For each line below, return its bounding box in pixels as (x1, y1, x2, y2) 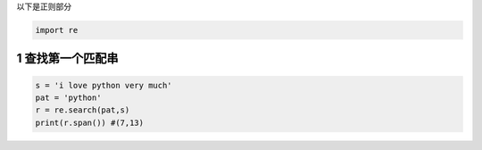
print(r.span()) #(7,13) (35, 117, 145, 128)
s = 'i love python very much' (35, 80, 173, 90)
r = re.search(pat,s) (35, 105, 130, 115)
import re (35, 25, 79, 35)
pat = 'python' (35, 92, 102, 103)
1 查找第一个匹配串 (16, 51, 120, 66)
